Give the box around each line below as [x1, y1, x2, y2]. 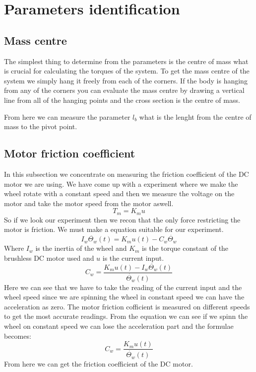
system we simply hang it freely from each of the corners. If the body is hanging [4, 75, 248, 85]
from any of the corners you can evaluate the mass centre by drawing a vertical [4, 85, 245, 95]
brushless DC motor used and [4, 252, 94, 263]
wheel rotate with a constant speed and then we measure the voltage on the [4, 188, 235, 199]
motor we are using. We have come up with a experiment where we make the [4, 178, 238, 189]
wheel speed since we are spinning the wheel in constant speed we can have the [4, 292, 245, 302]
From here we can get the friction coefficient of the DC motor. [4, 359, 193, 369]
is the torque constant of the [142, 243, 229, 253]
